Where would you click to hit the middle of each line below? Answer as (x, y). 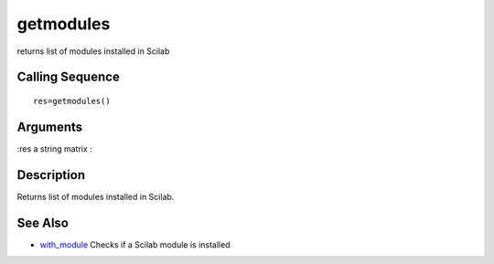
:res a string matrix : (55, 148)
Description (51, 175)
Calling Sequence (69, 77)
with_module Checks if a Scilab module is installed (135, 244)
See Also (43, 222)
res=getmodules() (72, 101)
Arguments (50, 127)
